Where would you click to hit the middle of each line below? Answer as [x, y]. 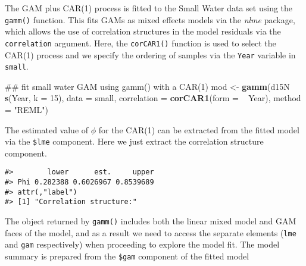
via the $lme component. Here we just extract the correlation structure [134, 141]
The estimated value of [47, 129]
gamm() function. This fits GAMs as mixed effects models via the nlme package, [150, 19]
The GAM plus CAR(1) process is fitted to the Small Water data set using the [149, 8]
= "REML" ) [26, 109]
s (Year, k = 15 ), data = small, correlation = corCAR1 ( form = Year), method [153, 98]
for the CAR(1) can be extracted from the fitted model [199, 129]
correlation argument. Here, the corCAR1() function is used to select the [140, 43]
